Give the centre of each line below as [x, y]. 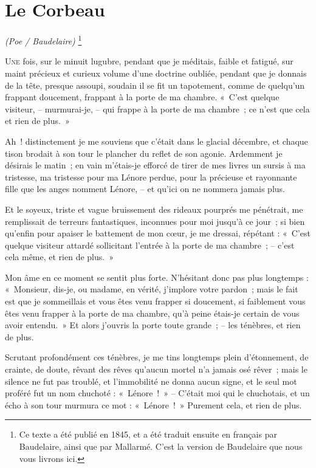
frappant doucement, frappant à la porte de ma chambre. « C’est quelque [142, 97]
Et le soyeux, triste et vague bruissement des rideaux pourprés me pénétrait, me [154, 209]
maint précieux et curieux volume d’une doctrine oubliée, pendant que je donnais [156, 73]
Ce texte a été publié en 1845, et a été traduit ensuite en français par [148, 434]
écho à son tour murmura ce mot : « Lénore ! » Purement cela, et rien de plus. [153, 404]
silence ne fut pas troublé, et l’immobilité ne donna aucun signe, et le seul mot [151, 381]
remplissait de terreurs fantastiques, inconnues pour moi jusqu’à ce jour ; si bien [155, 221]
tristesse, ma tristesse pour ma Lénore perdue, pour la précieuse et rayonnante [151, 177]
